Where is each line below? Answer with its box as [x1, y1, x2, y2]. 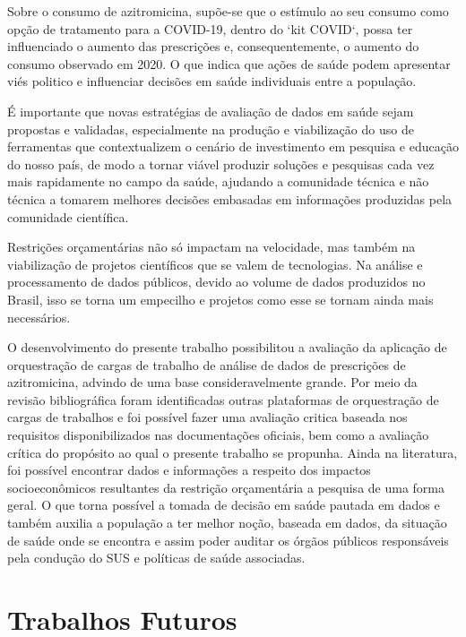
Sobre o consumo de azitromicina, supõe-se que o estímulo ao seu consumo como [7, 2, 449, 20]
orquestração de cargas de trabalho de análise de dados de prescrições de [7, 355, 406, 374]
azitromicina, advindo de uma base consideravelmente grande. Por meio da [7, 373, 418, 392]
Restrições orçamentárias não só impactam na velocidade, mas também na [7, 237, 416, 256]
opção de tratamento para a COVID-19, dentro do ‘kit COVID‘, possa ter [7, 19, 413, 38]
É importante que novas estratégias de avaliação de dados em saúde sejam [7, 101, 414, 120]
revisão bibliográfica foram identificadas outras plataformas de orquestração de [7, 390, 439, 409]
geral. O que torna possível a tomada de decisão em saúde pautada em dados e [7, 495, 440, 514]
